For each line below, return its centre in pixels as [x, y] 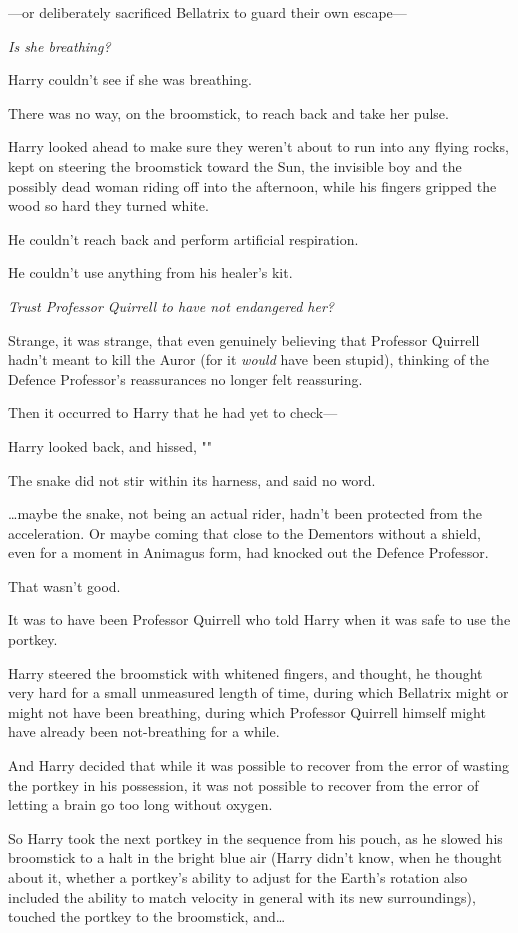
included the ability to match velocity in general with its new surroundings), [242, 896]
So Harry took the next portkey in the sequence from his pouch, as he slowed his [255, 837]
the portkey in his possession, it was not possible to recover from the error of [243, 784]
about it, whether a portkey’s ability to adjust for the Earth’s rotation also [238, 877]
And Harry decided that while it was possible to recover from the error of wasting [259, 765]
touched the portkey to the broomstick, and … [147, 916]
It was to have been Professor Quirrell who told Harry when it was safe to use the [259, 619]
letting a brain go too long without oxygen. [140, 804]
